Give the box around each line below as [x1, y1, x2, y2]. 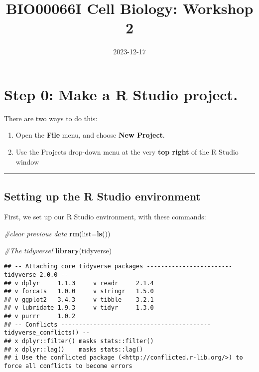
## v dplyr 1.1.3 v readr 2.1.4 [4, 279, 154, 287]
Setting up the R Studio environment [4, 188, 201, 203]
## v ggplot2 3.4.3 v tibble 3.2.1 [4, 296, 154, 303]
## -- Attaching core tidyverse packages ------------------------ [4, 263, 233, 270]
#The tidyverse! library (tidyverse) [4, 245, 112, 255]
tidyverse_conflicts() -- [4, 329, 90, 337]
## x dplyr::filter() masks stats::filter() [4, 338, 154, 345]
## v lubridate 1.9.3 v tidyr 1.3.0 [4, 304, 154, 312]
